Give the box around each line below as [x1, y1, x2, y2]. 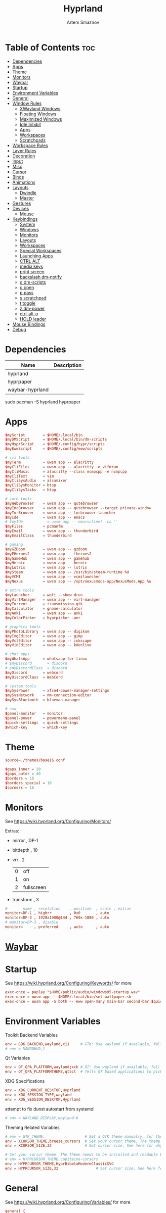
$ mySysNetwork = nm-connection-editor [5, 693, 92, 698]
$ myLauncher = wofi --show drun [5, 592, 83, 597]
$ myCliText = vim [5, 474, 54, 479]
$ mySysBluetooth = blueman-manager [5, 697, 81, 703]
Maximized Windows [19, 116, 63, 122]
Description [53, 362, 82, 369]
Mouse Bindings [12, 321, 45, 327]
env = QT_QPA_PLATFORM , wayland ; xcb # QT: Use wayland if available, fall [5, 1065, 161, 1069]
